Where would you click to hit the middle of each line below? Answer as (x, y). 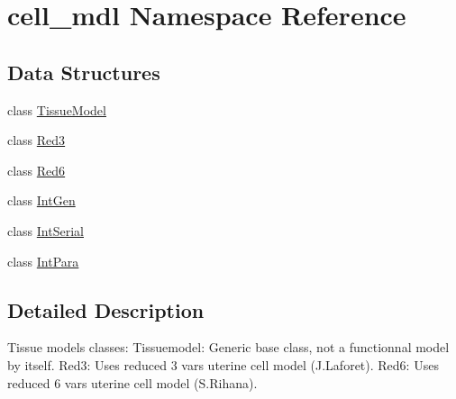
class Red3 (36, 140)
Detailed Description (106, 309)
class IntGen (41, 200)
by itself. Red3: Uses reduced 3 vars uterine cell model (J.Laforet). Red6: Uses (223, 364)
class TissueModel (57, 109)
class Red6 (36, 170)
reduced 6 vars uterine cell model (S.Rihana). (132, 382)
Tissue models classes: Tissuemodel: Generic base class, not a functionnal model (228, 347)
